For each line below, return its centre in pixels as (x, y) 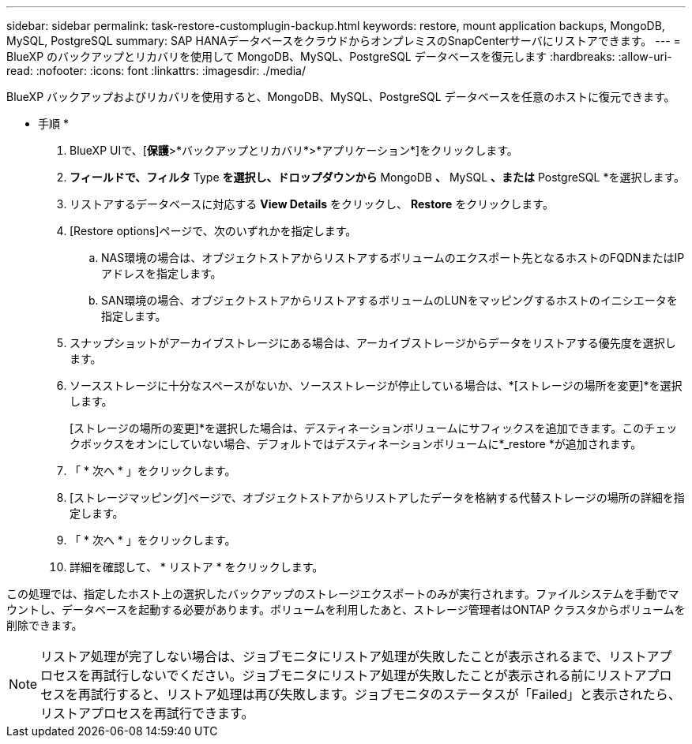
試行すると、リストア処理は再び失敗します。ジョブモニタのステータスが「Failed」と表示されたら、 (386, 694)
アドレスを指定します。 (162, 273)
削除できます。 (45, 625)
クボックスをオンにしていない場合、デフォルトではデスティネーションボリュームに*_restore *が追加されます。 (356, 444)
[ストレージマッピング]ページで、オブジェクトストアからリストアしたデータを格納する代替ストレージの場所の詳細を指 (377, 497)
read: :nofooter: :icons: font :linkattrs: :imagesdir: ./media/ (156, 71)
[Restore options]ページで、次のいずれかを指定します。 (213, 231)
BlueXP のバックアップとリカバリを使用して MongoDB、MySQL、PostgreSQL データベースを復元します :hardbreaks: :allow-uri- (339, 56)
